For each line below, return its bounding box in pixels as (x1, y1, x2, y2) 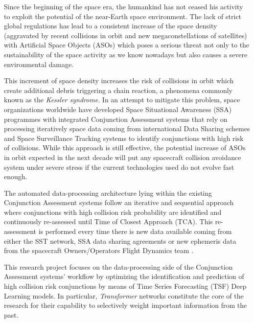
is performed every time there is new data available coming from (38, 226, 232, 236)
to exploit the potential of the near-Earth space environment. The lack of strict (4, 11, 242, 21)
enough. (4, 171, 27, 182)
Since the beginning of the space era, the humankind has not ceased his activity (4, 1, 243, 11)
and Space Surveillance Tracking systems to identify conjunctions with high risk (4, 133, 244, 143)
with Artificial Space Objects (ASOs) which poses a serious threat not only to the (4, 40, 250, 50)
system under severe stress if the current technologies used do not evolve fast (4, 161, 234, 172)
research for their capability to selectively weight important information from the (4, 300, 247, 310)
